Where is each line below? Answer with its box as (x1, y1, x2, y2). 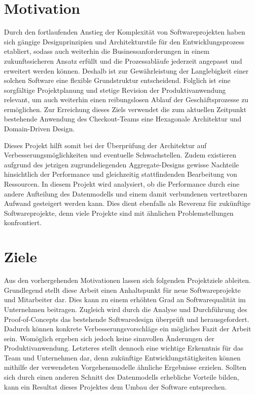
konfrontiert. (4, 217, 42, 228)
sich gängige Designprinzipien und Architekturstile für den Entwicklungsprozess (4, 36, 245, 46)
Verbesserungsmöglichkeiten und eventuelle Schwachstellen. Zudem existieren (4, 150, 237, 160)
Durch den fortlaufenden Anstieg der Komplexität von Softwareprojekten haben (4, 27, 245, 37)
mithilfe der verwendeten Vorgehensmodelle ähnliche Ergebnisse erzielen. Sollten (4, 362, 247, 372)
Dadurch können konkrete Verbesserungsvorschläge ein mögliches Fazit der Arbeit (4, 323, 252, 334)
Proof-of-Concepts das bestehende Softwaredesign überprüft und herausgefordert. (4, 314, 250, 324)
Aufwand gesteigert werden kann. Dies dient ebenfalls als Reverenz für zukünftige (4, 198, 251, 208)
